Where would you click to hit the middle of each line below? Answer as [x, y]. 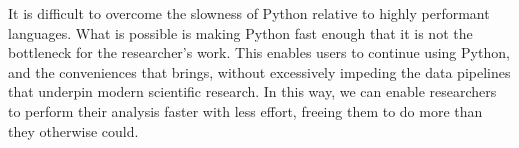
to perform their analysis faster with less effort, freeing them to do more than [245, 110]
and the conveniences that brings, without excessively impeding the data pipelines [259, 71]
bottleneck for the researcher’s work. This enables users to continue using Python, [259, 52]
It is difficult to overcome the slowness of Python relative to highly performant [249, 13]
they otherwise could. [73, 130]
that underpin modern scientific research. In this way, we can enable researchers [252, 91]
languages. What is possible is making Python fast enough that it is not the [240, 32]
